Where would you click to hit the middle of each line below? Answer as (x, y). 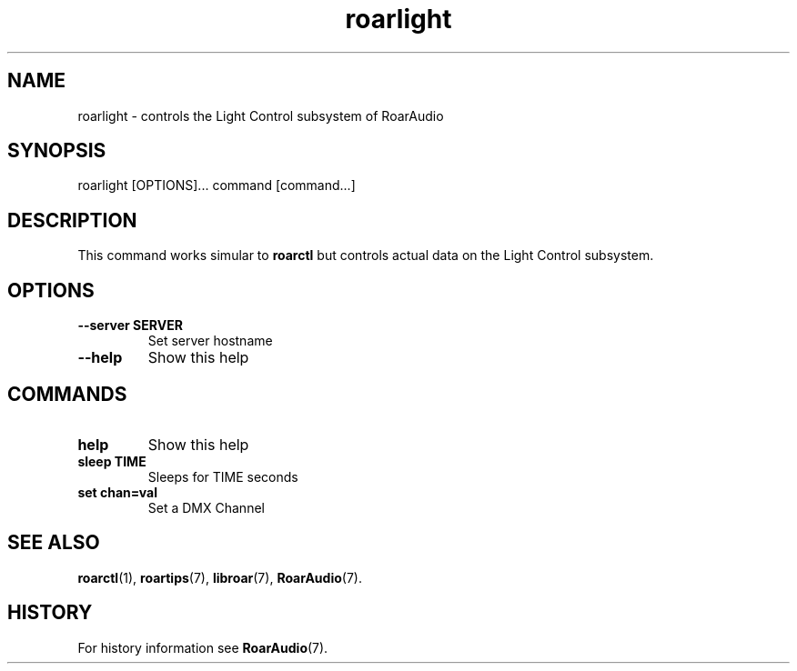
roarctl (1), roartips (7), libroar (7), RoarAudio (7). (220, 577)
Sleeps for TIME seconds (223, 476)
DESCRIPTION (72, 220)
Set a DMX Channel (206, 507)
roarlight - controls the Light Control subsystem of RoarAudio (261, 115)
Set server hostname (210, 341)
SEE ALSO (54, 543)
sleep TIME (112, 461)
